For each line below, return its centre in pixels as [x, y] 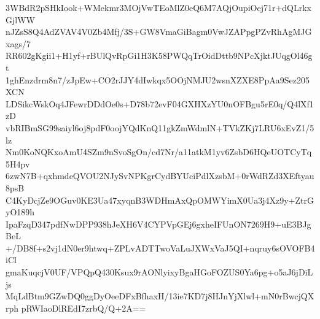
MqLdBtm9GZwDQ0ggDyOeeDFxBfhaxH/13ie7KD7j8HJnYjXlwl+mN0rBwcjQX [160, 296]
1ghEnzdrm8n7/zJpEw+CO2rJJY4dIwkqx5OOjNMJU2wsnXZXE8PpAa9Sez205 [158, 79]
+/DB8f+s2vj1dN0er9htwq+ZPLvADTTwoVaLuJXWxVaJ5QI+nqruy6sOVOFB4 [160, 248]
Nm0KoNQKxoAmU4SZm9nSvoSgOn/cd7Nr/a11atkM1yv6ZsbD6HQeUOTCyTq [159, 152]
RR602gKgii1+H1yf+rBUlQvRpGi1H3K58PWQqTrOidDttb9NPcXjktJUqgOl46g [159, 56]
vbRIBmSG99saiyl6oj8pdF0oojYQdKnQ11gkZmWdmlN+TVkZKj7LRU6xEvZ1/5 [160, 127]
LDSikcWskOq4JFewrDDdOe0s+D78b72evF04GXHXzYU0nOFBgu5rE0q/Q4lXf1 [160, 103]
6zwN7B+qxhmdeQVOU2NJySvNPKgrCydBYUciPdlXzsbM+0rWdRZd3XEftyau [160, 176]
